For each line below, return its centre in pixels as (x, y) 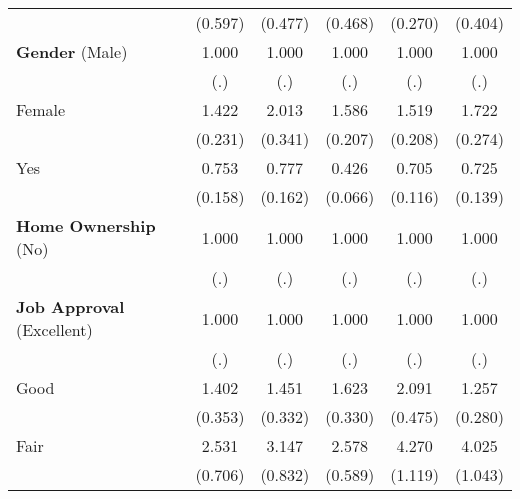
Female (41, 109)
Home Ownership (86, 225)
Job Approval (70, 306)
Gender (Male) (72, 51)
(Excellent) (54, 329)
